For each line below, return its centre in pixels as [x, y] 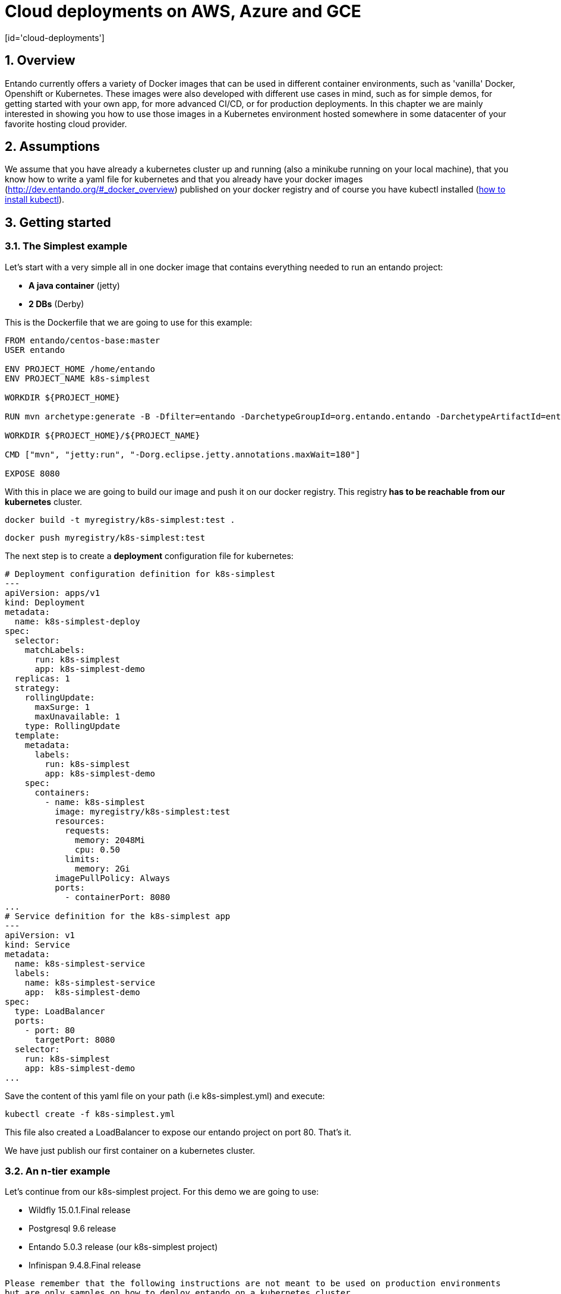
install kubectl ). [35, 200]
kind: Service [37, 944]
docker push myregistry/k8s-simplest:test [105, 537]
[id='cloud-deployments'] [55, 37]
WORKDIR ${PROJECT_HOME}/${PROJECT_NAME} [103, 435]
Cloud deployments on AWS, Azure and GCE [183, 11]
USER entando [35, 350]
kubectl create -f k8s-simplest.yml [90, 1114]
